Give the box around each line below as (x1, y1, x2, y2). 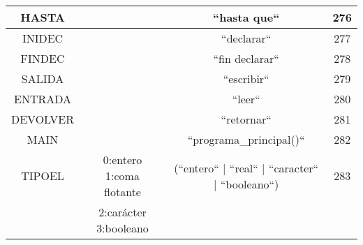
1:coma (105, 168, 140, 184)
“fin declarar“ (213, 50, 279, 66)
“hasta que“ (213, 9, 280, 25)
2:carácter (98, 204, 147, 220)
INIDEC (22, 30, 64, 46)
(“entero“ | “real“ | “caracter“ (174, 159, 319, 176)
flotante (104, 184, 141, 200)
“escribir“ (223, 70, 269, 87)
